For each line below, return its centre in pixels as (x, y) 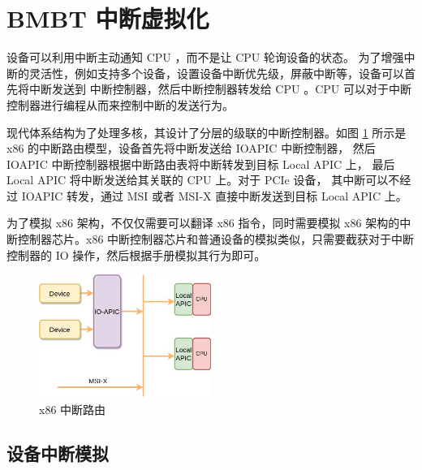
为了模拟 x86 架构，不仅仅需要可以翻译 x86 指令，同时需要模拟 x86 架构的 (203, 223)
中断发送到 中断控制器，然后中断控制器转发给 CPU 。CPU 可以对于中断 (220, 89)
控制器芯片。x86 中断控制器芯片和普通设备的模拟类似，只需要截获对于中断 (216, 239)
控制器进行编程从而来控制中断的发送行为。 (120, 104)
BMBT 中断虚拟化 (108, 18)
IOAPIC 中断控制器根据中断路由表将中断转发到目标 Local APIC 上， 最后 (201, 164)
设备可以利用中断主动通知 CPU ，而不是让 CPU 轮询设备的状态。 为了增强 (205, 57)
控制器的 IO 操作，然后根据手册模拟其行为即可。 (136, 254)
